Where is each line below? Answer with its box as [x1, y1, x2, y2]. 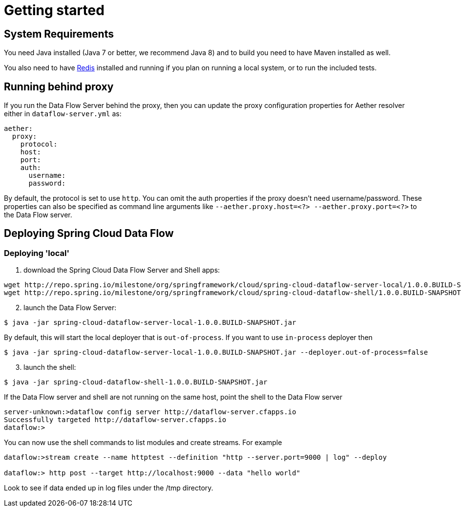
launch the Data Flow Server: [23, 303, 117, 312]
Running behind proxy [4, 80, 114, 93]
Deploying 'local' [4, 248, 69, 258]
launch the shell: [23, 363, 76, 372]
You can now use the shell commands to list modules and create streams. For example [4, 438, 282, 447]
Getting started [4, 2, 105, 19]
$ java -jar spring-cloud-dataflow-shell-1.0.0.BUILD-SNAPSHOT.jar [4, 378, 268, 386]
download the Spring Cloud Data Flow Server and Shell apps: [23, 266, 220, 275]
